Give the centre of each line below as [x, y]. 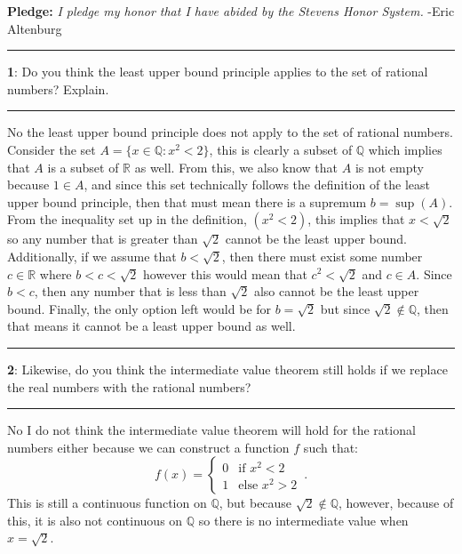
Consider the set [52, 149]
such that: [331, 447]
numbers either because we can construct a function [148, 447]
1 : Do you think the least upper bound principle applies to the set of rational [218, 72]
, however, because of [396, 503]
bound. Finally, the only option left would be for [139, 308]
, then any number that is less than [130, 291]
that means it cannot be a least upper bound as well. [151, 326]
